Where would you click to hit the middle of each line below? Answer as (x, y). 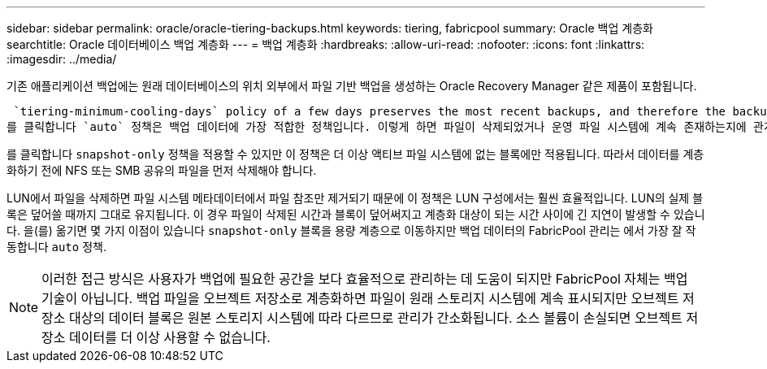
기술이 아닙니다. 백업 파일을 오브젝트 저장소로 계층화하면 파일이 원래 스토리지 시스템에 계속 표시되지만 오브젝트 (360, 298)
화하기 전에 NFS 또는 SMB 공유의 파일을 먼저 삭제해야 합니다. (162, 170)
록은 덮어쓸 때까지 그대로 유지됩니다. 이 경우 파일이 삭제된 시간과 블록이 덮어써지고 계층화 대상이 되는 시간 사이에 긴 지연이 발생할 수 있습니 (356, 214)
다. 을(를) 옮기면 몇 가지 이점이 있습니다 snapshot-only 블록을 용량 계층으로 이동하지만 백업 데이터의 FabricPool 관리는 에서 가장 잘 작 (351, 230)
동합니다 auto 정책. (56, 247)
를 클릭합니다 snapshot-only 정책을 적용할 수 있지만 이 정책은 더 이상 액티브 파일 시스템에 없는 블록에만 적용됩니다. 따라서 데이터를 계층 (355, 154)
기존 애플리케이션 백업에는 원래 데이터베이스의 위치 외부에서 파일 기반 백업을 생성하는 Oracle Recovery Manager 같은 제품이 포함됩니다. (352, 86)
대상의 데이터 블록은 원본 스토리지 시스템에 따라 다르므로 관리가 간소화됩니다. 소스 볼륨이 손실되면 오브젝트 (376, 318)
